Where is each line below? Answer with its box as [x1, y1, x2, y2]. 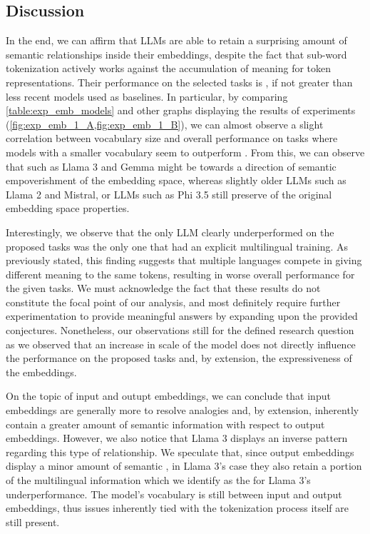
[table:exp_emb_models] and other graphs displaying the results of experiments [6, 103, 356, 118]
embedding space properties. [6, 201, 130, 216]
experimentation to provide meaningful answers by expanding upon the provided [6, 308, 358, 323]
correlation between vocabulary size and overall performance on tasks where [6, 131, 338, 146]
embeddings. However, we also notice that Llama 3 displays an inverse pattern [6, 430, 348, 445]
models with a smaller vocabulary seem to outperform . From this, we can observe [6, 144, 365, 159]
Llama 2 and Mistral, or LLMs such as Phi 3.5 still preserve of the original [6, 186, 332, 201]
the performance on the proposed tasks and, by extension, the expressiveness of [6, 351, 352, 366]
